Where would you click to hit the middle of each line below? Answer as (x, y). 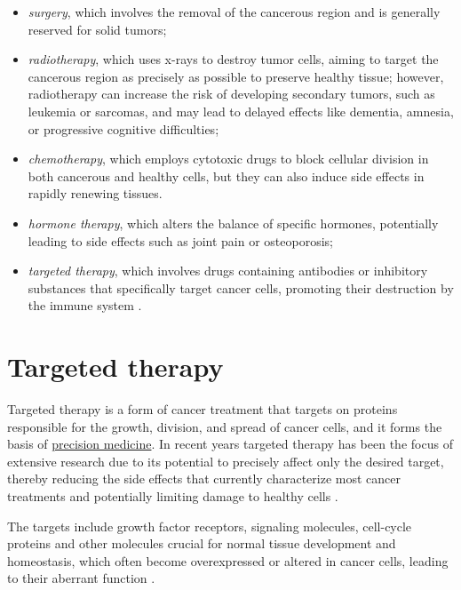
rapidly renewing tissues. (95, 193)
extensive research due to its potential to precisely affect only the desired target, (226, 461)
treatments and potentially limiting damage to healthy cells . (173, 496)
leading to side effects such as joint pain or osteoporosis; (180, 240)
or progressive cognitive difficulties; (123, 128)
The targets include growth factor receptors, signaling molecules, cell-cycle (210, 526)
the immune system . (85, 305)
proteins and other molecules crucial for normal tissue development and (202, 543)
